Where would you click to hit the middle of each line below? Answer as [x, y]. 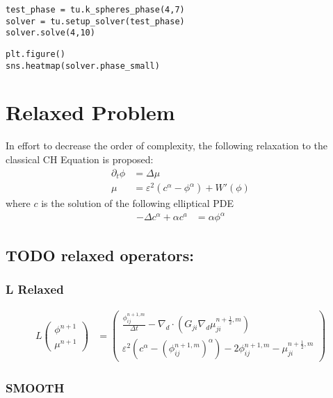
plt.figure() [35, 54]
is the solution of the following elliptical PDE [138, 203]
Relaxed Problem [90, 112]
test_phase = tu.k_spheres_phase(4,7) [95, 10]
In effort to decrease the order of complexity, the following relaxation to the [167, 146]
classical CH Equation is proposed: [80, 159]
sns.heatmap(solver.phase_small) [83, 66]
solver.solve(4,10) [50, 33]
